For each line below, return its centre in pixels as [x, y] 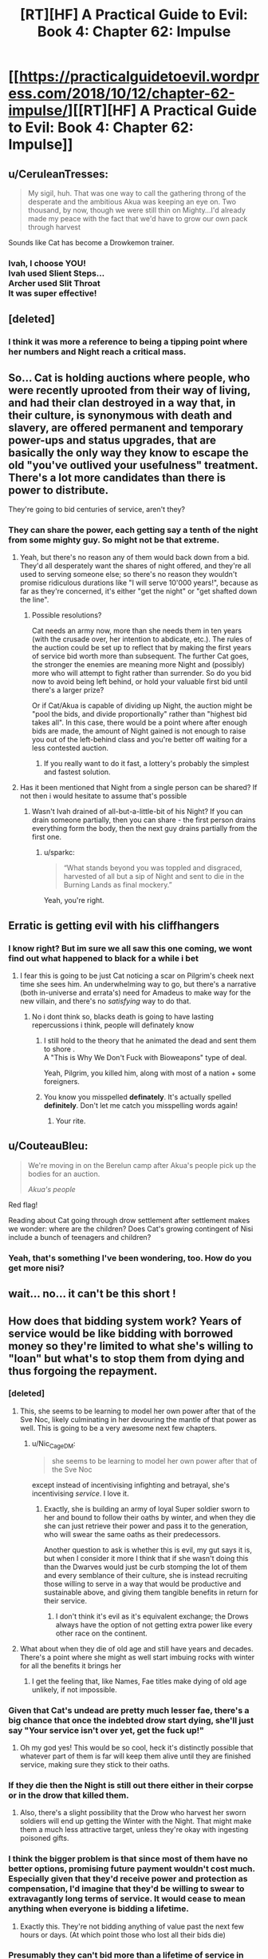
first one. [47, 837]
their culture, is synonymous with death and [120, 415]
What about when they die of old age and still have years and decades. [136, 1648]
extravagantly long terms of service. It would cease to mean [127, 1899]
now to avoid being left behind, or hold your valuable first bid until [140, 681]
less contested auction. [70, 748]
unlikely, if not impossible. [74, 1689]
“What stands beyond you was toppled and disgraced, [153, 868]
